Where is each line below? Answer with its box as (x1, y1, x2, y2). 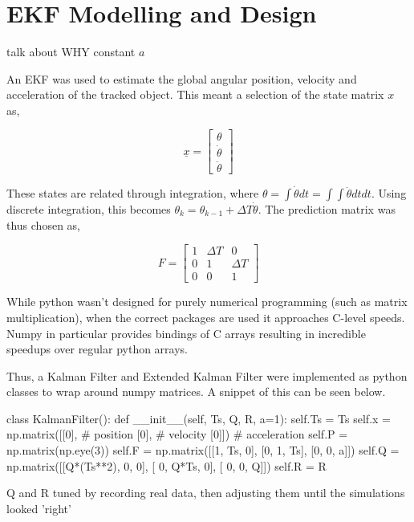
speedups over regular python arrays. (6, 341, 189, 357)
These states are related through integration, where (6, 185, 259, 202)
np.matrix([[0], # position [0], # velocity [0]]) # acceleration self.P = (6, 426, 348, 442)
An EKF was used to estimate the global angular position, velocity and (6, 70, 357, 87)
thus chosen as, (6, 216, 80, 233)
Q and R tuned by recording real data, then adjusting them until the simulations (6, 484, 405, 501)
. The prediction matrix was (258, 201, 396, 218)
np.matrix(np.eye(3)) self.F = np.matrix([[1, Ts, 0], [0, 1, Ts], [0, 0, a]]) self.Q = (6, 442, 400, 459)
